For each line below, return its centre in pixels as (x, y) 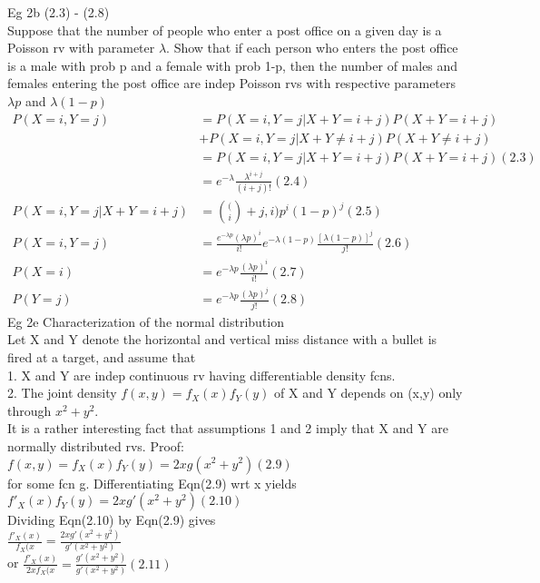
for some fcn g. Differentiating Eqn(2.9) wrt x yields (152, 483)
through (29, 410)
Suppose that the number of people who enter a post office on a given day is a (225, 30)
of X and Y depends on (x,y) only (368, 393)
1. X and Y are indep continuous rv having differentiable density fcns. (201, 375)
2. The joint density (62, 393)
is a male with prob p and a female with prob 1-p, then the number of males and (233, 65)
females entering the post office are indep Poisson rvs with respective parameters (232, 83)
